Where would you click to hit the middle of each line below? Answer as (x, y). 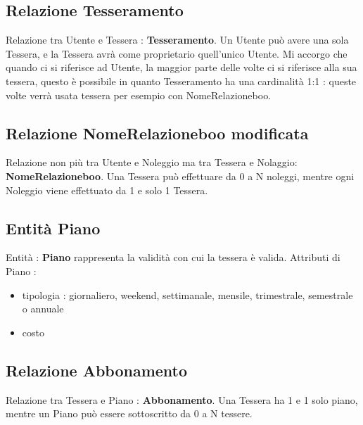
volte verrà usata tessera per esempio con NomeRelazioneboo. (139, 95)
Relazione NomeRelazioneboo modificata (157, 133)
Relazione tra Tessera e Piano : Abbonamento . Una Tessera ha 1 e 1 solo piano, (182, 399)
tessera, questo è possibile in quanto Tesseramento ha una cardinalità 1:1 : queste (181, 81)
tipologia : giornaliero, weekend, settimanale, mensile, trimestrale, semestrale (187, 294)
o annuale (43, 309)
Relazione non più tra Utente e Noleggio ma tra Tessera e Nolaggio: (152, 162)
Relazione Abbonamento (97, 370)
